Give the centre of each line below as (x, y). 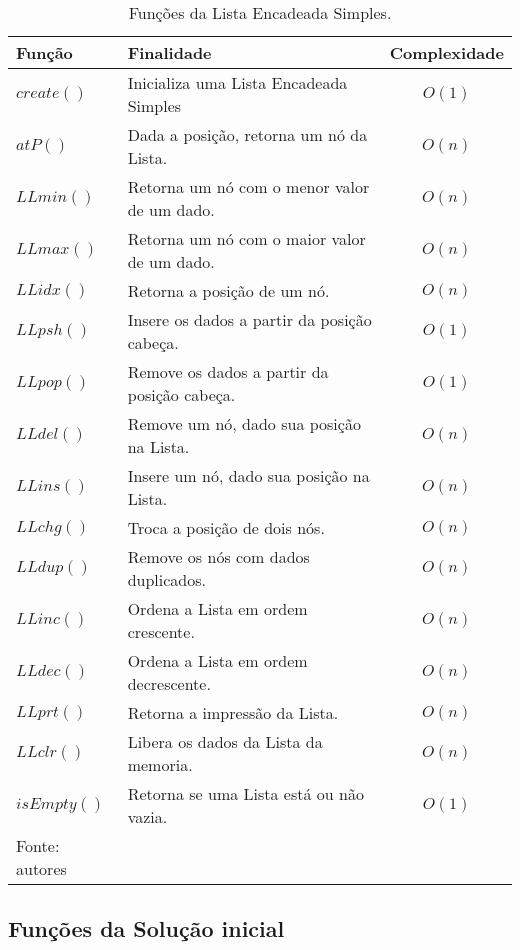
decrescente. (169, 683)
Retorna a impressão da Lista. (233, 712)
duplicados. (166, 579)
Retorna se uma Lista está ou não (245, 793)
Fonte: (38, 845)
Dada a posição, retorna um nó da (247, 134)
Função (44, 52)
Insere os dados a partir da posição (249, 319)
